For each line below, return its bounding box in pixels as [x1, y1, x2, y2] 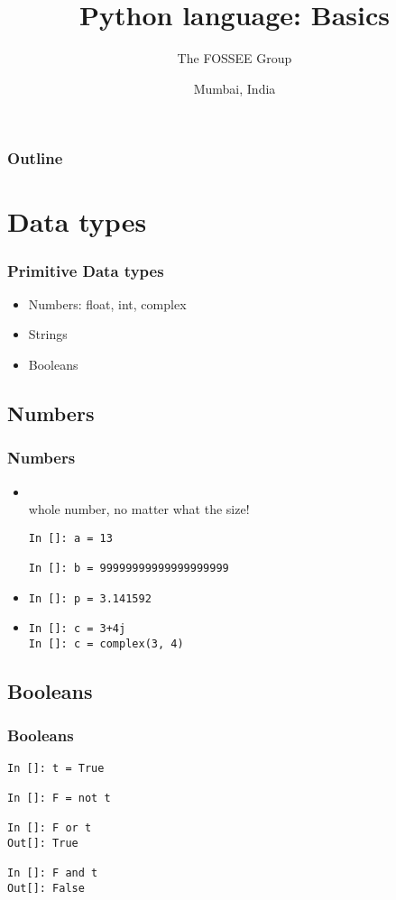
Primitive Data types [7, 259, 164, 281]
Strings [28, 325, 68, 344]
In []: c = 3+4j [28, 622, 126, 636]
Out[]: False [7, 881, 85, 895]
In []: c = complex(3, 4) [28, 638, 184, 651]
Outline [7, 147, 63, 170]
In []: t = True [7, 761, 105, 775]
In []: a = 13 [28, 531, 113, 545]
